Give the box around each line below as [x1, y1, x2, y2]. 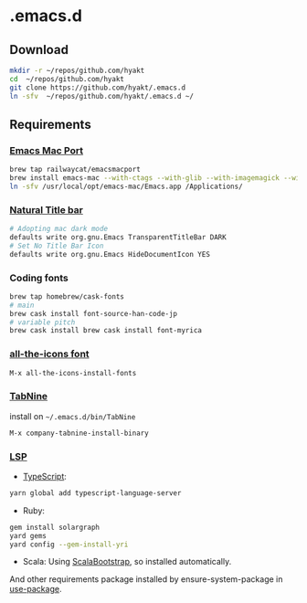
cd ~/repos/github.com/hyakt [9, 74, 125, 83]
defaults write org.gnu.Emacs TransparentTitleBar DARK [9, 232, 227, 242]
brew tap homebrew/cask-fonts [9, 291, 125, 301]
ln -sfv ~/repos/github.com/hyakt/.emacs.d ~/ [9, 91, 195, 100]
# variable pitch [9, 317, 76, 327]
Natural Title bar [9, 203, 84, 216]
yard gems [9, 531, 48, 540]
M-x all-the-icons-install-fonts [9, 368, 137, 377]
